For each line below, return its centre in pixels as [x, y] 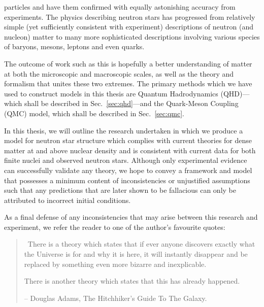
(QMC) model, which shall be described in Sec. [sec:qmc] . [94, 113]
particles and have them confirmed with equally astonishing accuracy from [120, 7]
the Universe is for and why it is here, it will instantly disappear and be [136, 254]
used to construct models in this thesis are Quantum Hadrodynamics [111, 93]
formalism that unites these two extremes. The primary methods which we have [128, 83]
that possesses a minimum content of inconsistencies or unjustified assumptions [127, 180]
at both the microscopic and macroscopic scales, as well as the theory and [119, 73]
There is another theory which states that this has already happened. [132, 281]
